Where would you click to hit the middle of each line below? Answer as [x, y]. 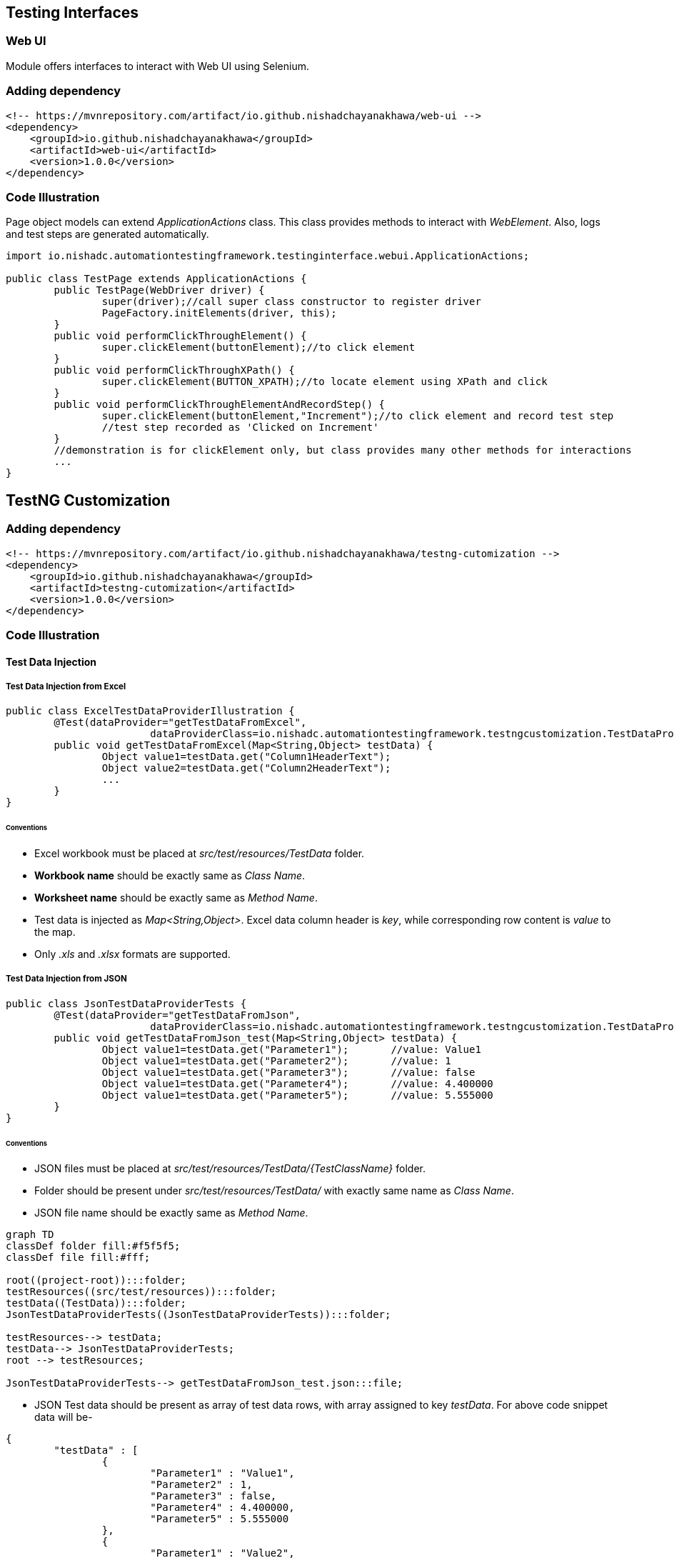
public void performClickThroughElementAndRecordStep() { [220, 405]
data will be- [64, 1417]
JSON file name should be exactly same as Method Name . [171, 1213]
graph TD [30, 1235]
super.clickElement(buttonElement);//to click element [258, 348]
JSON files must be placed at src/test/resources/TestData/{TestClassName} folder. [230, 1169]
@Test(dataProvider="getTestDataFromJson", [177, 1015]
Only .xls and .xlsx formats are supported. [132, 954]
